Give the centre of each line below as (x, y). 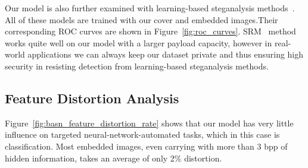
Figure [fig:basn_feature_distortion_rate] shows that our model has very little (149, 123)
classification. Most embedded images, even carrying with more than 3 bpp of (146, 146)
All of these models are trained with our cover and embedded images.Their (141, 19)
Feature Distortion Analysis (92, 98)
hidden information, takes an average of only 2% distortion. (113, 158)
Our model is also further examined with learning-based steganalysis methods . (150, 8)
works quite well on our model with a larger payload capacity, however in (139, 42)
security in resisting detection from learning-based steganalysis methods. (137, 66)
